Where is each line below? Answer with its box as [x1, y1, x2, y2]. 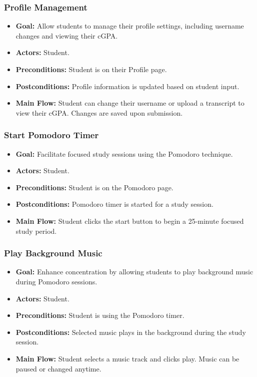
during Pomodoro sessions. [15, 276, 97, 286]
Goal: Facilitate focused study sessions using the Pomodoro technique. [15, 148, 233, 159]
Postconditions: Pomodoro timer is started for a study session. [15, 199, 213, 209]
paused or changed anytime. [15, 363, 101, 373]
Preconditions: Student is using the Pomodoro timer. [15, 310, 184, 320]
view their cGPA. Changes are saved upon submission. [15, 107, 183, 118]
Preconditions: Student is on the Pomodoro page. [15, 182, 173, 192]
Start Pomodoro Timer [4, 129, 99, 141]
